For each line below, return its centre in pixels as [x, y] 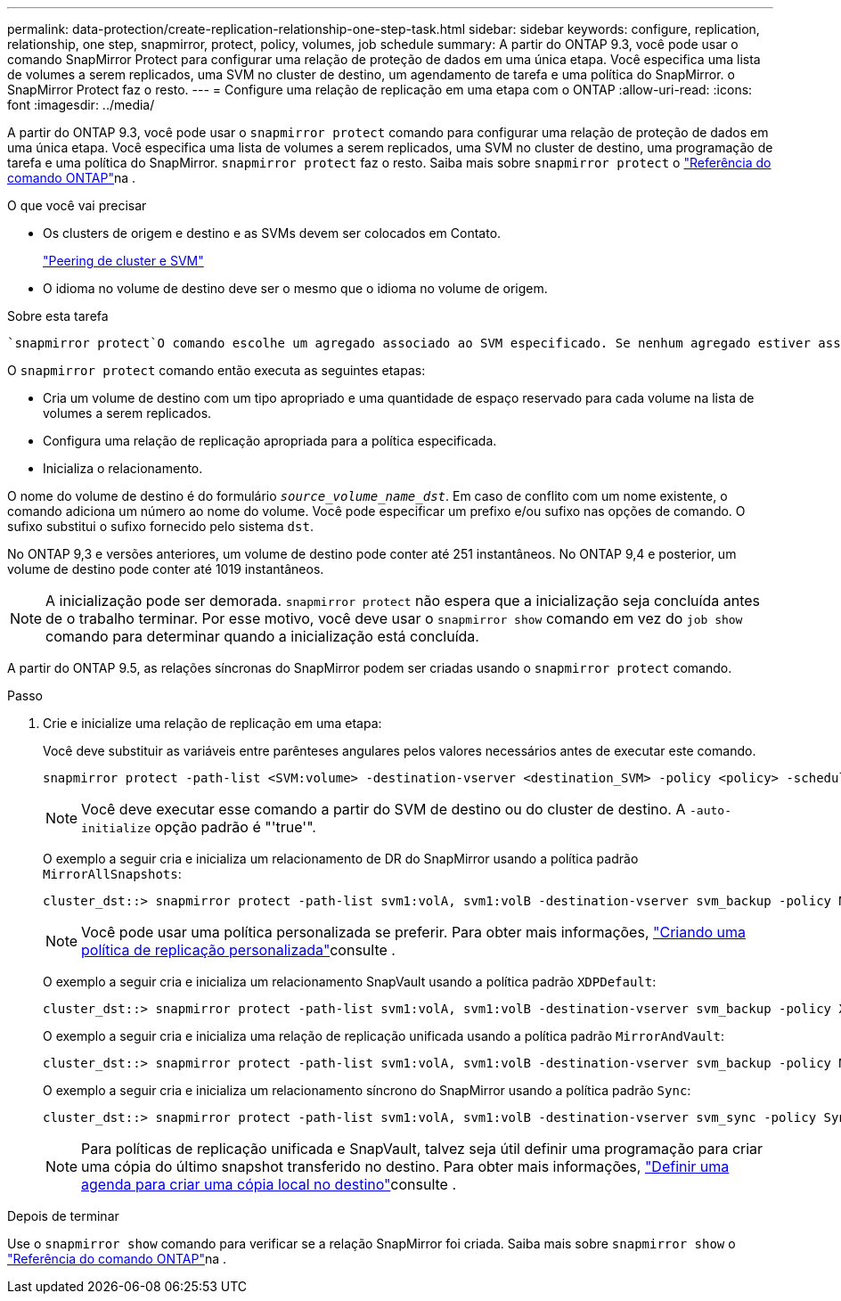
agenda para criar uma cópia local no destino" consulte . [269, 1184]
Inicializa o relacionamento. [123, 468]
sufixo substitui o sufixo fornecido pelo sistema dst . [160, 526]
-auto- [710, 810]
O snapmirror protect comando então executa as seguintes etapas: [216, 370]
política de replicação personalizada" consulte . [238, 950]
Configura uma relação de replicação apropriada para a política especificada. [270, 441]
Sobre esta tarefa [58, 316]
